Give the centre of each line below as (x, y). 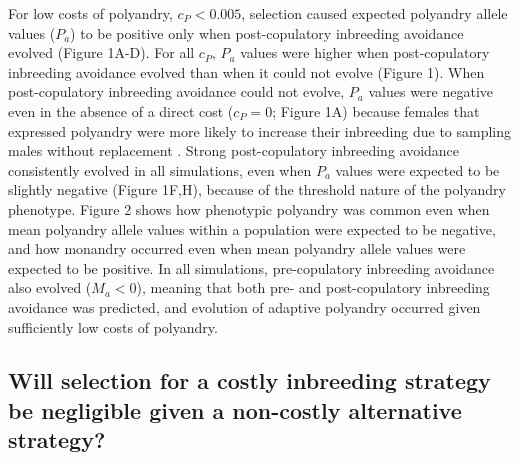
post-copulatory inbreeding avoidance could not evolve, (176, 91)
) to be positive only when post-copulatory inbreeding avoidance (267, 32)
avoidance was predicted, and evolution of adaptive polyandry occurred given (244, 306)
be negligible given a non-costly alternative (235, 409)
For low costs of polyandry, (90, 13)
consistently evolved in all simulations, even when (160, 169)
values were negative (431, 91)
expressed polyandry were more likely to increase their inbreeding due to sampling (260, 130)
